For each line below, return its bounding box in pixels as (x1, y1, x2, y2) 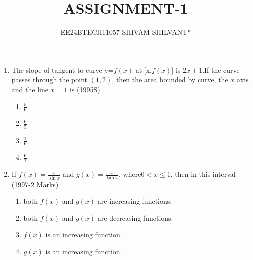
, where (119, 169, 141, 179)
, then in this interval (170, 169, 236, 179)
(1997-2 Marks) (11, 179, 59, 189)
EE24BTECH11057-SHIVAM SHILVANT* (60, 27, 191, 37)
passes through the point (11, 74, 87, 85)
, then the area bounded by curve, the (112, 74, 228, 85)
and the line (11, 84, 48, 94)
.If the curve (202, 64, 240, 75)
